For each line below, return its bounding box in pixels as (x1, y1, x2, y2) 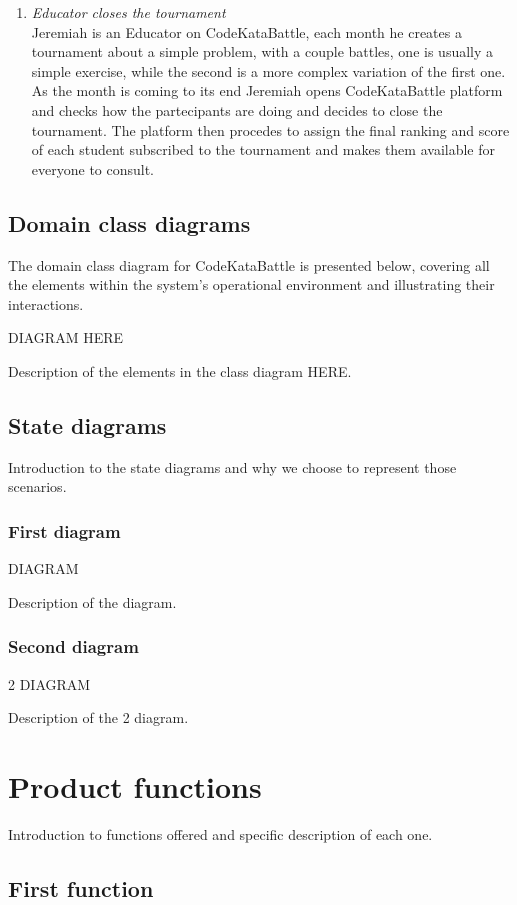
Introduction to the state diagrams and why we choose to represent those (8, 456, 457, 477)
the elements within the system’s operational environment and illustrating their (8, 274, 495, 295)
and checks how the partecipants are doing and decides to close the (31, 99, 443, 120)
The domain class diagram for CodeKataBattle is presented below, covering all (8, 254, 490, 275)
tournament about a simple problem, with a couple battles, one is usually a (31, 41, 494, 62)
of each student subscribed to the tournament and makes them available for (31, 139, 495, 160)
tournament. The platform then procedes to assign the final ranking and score (31, 119, 510, 140)
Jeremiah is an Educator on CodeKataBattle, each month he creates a (31, 21, 462, 42)
